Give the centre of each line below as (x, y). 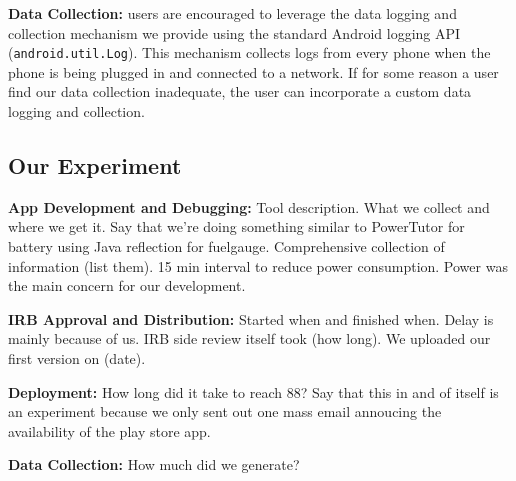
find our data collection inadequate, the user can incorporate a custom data (240, 91)
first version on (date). (77, 357)
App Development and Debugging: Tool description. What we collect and (249, 206)
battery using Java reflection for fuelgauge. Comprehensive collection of (226, 246)
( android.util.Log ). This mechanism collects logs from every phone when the (249, 52)
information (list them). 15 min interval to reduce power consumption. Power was (258, 265)
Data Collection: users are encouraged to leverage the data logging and (232, 13)
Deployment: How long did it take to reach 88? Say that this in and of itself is (253, 391)
